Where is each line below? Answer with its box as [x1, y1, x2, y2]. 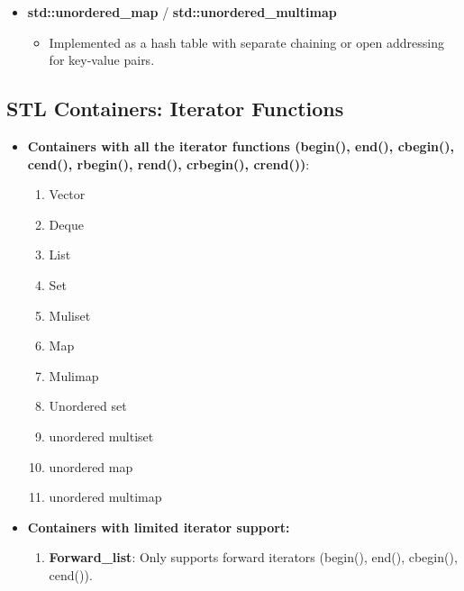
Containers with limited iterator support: [27, 517, 290, 536]
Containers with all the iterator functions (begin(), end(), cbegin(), [27, 136, 455, 155]
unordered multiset [49, 426, 154, 445]
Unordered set [49, 396, 127, 415]
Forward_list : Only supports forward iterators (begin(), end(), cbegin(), [49, 548, 458, 567]
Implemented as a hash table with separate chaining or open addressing [49, 32, 444, 51]
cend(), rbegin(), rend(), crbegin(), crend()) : [27, 154, 310, 173]
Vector [49, 185, 86, 204]
